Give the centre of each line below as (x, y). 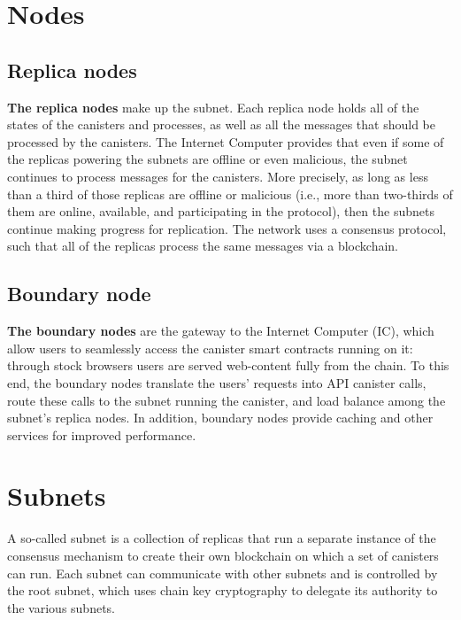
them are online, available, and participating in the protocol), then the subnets (221, 211)
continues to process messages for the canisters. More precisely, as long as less (218, 176)
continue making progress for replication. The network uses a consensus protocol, (227, 228)
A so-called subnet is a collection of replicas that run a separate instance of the (222, 538)
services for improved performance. (102, 434)
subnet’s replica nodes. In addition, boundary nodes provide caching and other (220, 418)
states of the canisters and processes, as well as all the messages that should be (221, 124)
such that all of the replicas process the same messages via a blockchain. (203, 246)
